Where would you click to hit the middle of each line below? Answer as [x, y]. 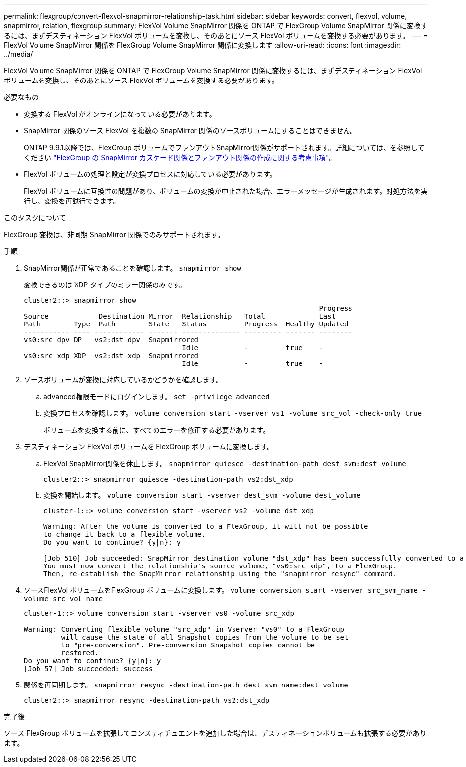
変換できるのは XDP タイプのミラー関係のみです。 [105, 285]
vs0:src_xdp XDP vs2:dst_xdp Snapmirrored [111, 356]
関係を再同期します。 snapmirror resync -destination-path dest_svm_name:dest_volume [186, 685]
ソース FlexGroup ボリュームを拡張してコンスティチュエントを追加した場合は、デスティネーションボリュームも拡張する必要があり [215, 733]
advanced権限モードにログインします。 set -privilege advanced [156, 396]
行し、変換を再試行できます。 [72, 201]
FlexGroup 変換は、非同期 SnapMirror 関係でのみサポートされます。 [114, 234]
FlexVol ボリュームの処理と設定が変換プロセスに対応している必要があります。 [150, 174]
